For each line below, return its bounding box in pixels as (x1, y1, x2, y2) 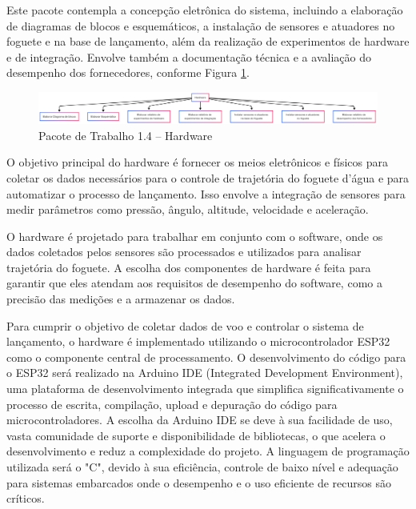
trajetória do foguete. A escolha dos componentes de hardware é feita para (6, 259, 371, 275)
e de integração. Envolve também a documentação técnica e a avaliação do (6, 48, 371, 65)
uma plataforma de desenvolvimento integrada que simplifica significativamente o (6, 380, 404, 397)
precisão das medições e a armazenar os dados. (6, 291, 235, 307)
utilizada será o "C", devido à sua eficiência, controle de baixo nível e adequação (6, 459, 398, 475)
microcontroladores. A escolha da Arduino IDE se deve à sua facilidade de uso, (6, 411, 393, 428)
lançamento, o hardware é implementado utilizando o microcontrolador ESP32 (6, 333, 390, 350)
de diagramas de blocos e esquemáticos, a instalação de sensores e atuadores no (6, 17, 395, 34)
